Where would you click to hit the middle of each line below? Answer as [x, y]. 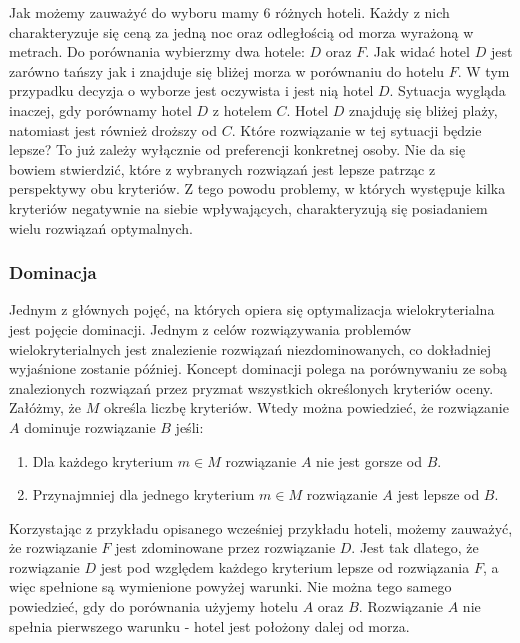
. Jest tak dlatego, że [415, 547]
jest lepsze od [438, 494]
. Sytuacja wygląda [447, 90]
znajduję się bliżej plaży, [423, 109]
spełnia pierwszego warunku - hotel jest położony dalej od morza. [209, 625]
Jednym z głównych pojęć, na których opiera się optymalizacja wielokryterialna [252, 309]
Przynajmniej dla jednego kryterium [143, 494]
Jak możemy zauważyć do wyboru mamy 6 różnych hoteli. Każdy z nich [229, 12]
